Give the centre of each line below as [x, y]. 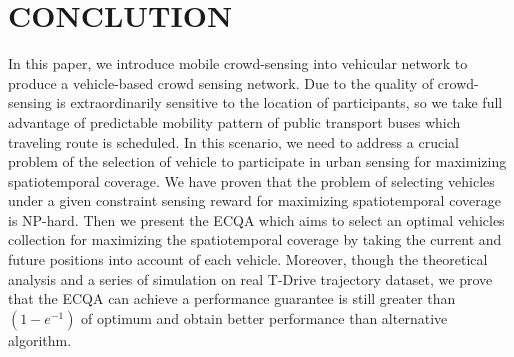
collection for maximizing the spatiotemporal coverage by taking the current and [255, 239]
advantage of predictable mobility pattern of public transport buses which [234, 121]
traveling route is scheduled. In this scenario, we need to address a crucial [233, 141]
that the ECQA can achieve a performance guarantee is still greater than [232, 298]
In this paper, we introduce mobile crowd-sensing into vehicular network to [238, 63]
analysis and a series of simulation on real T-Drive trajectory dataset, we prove [250, 278]
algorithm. [40, 339]
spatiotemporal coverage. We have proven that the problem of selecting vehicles [251, 180]
